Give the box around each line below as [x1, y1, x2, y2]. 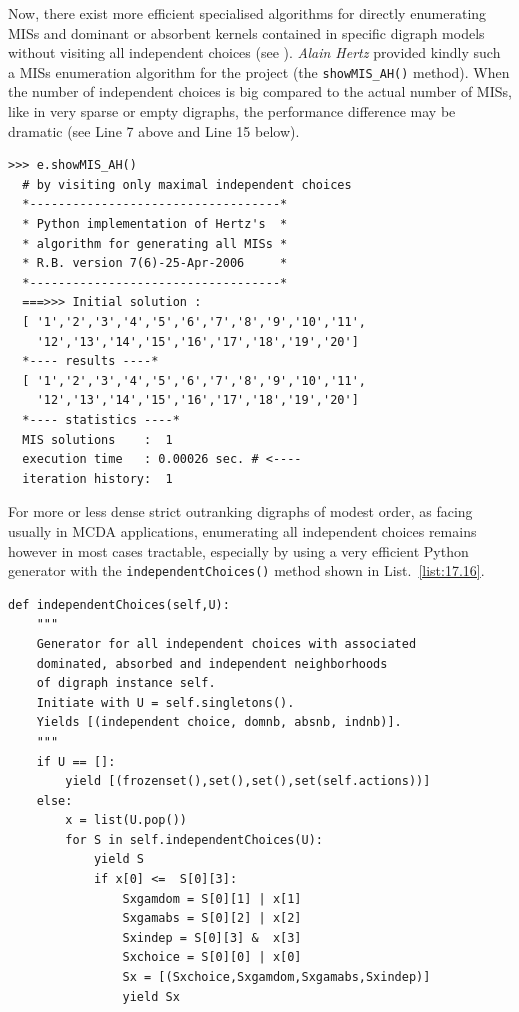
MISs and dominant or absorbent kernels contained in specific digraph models [8, 22, 485, 43]
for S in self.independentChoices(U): [65, 832, 323, 847]
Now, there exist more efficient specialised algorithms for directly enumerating [8, 3, 487, 23]
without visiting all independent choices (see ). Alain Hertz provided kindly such [8, 42, 501, 63]
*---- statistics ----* [22, 412, 180, 427]
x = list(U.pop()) [65, 813, 187, 828]
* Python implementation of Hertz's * [22, 217, 288, 231]
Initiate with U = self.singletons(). [36, 695, 295, 710]
